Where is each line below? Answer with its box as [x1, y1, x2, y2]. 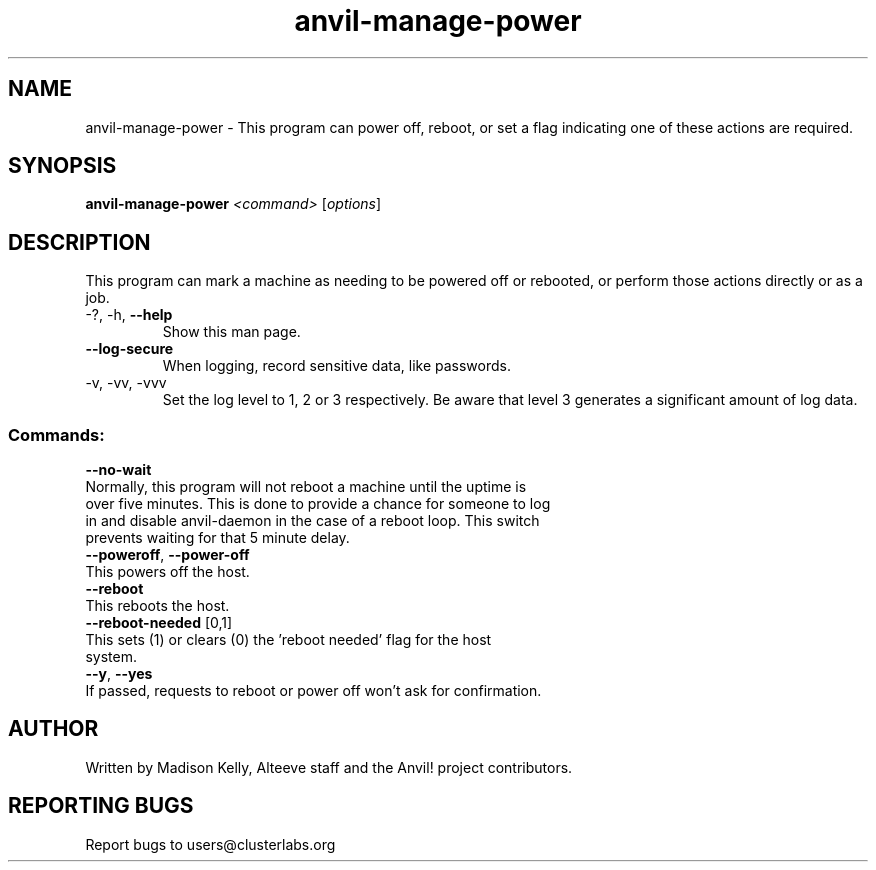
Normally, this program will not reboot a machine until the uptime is [85, 478, 527, 496]
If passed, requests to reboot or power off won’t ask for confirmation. [85, 682, 542, 700]
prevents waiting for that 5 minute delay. [85, 529, 350, 547]
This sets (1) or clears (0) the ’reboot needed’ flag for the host [85, 631, 492, 649]
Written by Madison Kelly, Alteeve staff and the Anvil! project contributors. [85, 758, 573, 776]
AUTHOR [8, 716, 99, 742]
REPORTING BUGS [8, 793, 194, 819]
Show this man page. [162, 323, 301, 341]
